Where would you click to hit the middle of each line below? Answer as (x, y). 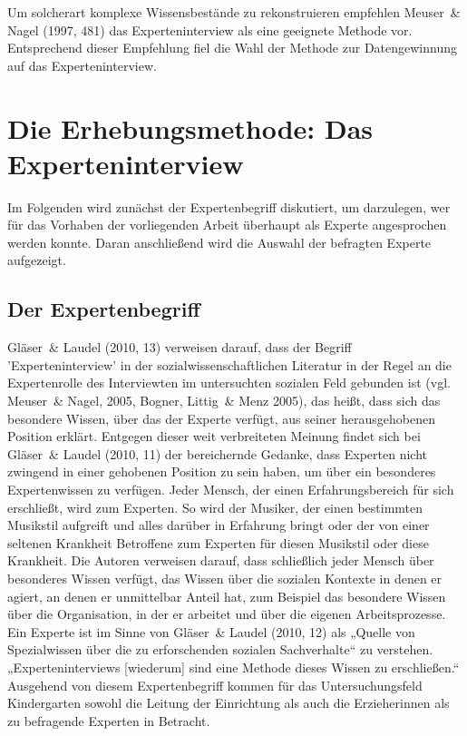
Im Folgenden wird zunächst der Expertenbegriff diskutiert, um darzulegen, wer (229, 206)
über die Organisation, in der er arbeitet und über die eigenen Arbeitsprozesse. (227, 614)
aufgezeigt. (37, 260)
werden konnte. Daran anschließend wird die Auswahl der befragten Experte (219, 242)
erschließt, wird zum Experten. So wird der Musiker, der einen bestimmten (215, 507)
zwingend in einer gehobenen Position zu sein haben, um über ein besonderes (222, 471)
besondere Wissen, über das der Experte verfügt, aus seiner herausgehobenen (221, 418)
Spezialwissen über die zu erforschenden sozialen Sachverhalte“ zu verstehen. (220, 649)
